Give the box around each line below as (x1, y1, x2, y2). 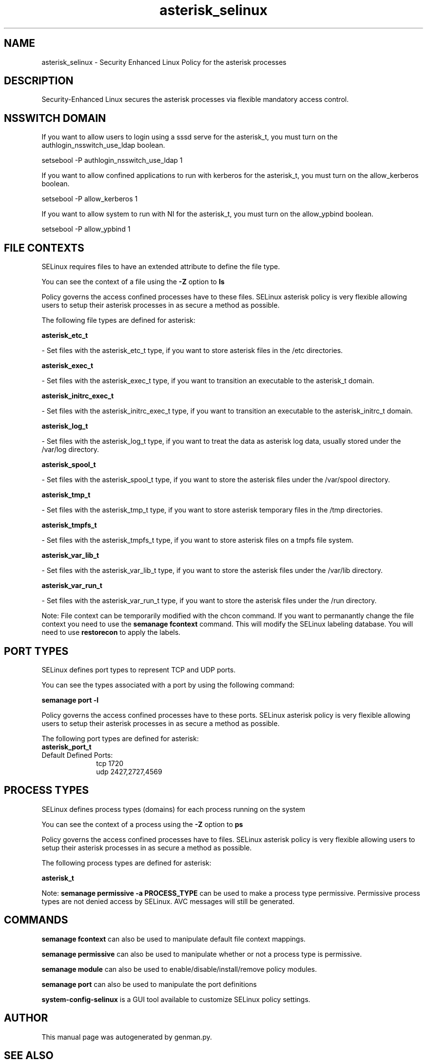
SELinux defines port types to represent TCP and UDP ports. (41, 665, 236, 674)
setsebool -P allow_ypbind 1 (41, 225, 131, 234)
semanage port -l (41, 695, 98, 704)
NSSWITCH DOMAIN (4, 112, 106, 124)
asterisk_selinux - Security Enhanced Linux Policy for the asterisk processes (41, 58, 287, 66)
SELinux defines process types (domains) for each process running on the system (41, 805, 306, 813)
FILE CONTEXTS (4, 241, 84, 254)
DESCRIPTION (4, 75, 74, 87)
